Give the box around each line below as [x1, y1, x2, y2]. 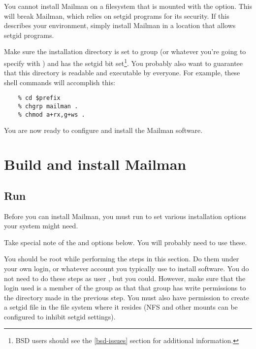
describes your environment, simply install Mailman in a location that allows [4, 20, 236, 31]
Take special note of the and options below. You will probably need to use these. [4, 237, 247, 247]
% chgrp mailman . [18, 103, 78, 110]
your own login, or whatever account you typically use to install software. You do [4, 263, 249, 273]
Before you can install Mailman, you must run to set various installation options [4, 211, 246, 221]
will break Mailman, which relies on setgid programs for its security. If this [4, 10, 229, 21]
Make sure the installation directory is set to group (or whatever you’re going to [4, 46, 246, 57]
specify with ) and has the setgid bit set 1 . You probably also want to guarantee [4, 56, 243, 68]
